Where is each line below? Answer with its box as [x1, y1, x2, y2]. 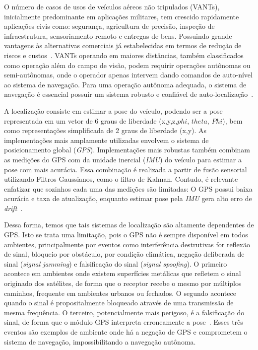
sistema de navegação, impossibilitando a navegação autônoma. [4, 336, 196, 347]
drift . [4, 203, 23, 213]
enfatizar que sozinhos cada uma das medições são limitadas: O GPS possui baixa [4, 183, 253, 194]
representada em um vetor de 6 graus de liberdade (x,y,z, [4, 115, 178, 126]
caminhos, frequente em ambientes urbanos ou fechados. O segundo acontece [4, 287, 236, 298]
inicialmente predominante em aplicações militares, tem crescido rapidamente [4, 11, 239, 21]
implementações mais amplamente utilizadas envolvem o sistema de [4, 135, 209, 145]
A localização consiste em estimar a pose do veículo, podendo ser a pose [4, 105, 223, 116]
